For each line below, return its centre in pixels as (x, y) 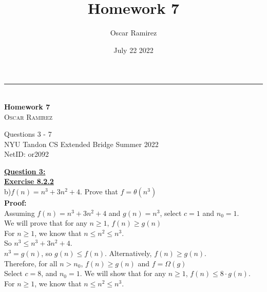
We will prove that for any (46, 223)
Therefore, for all (31, 263)
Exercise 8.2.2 (29, 181)
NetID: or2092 (26, 154)
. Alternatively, (128, 253)
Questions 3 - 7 (28, 134)
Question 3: (25, 171)
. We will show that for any (123, 273)
